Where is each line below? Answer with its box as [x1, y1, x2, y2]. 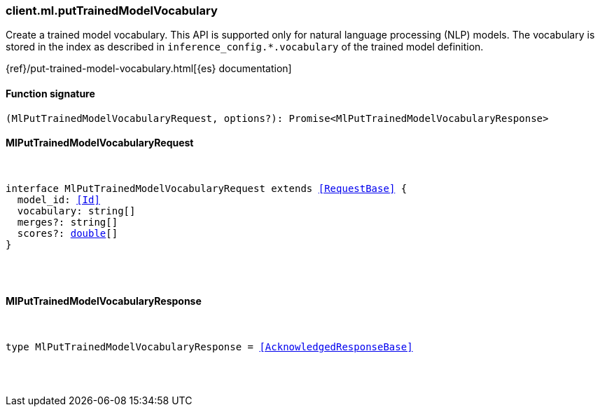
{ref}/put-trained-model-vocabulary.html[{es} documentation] [6, 62, 292, 75]
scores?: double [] [17, 227, 118, 239]
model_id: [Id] [17, 193, 100, 205]
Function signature [6, 87, 95, 99]
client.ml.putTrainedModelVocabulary [6, 4, 218, 18]
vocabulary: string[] [17, 205, 136, 217]
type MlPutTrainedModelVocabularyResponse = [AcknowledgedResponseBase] [6, 341, 413, 353]
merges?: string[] [17, 216, 118, 228]
